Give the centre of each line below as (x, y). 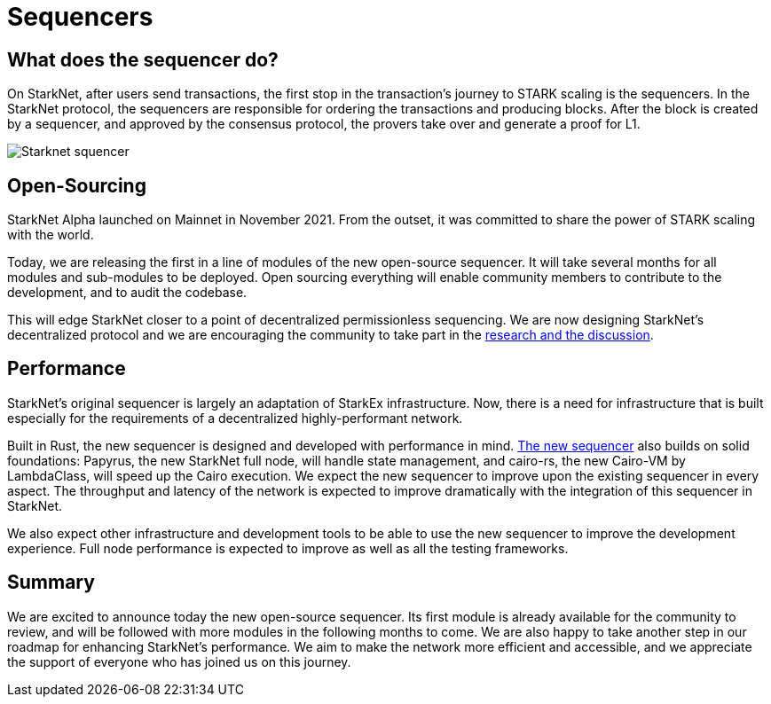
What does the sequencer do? (143, 59)
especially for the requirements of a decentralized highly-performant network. (235, 418)
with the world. (51, 235)
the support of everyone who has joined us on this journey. (179, 661)
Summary (51, 583)
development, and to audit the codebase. (127, 293)
